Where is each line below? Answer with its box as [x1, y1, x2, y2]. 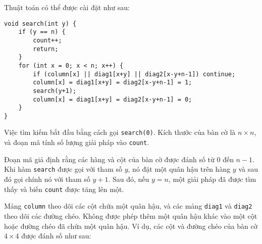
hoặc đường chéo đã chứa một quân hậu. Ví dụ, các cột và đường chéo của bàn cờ [4, 220, 257, 231]
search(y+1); [33, 87, 77, 94]
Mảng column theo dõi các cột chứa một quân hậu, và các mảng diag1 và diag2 [4, 201, 252, 211]
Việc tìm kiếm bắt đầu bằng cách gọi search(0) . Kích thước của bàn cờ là [4, 127, 236, 137]
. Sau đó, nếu [108, 174, 149, 184]
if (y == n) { [18, 28, 66, 36]
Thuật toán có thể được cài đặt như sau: [4, 2, 130, 12]
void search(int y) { [4, 20, 77, 27]
